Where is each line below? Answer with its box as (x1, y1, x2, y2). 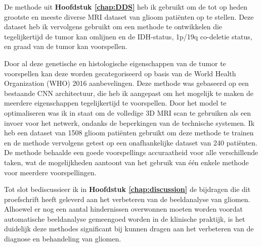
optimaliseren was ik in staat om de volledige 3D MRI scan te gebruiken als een (4, 107, 251, 118)
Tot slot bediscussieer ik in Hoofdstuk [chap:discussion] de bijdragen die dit (4, 184, 251, 194)
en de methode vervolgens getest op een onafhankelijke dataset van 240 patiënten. (4, 137, 257, 147)
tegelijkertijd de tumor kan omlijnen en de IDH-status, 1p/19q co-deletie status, (4, 31, 252, 41)
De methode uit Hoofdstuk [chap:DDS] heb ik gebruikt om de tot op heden (4, 2, 247, 12)
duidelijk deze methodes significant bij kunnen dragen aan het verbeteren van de (4, 223, 254, 234)
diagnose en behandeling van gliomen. (4, 233, 121, 244)
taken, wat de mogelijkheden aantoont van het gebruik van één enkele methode (4, 157, 249, 167)
